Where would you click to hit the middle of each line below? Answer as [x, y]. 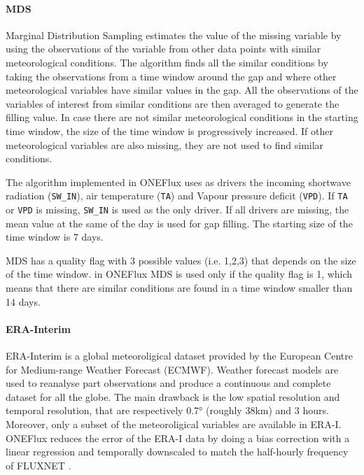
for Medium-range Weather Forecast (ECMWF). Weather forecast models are [172, 369]
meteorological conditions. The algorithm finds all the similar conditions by [167, 62]
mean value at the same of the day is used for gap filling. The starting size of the [179, 223]
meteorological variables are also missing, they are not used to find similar [165, 144]
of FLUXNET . [38, 465]
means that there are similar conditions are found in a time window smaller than [179, 288]
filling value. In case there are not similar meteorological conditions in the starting [182, 117]
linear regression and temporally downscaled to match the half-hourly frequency [177, 452]
